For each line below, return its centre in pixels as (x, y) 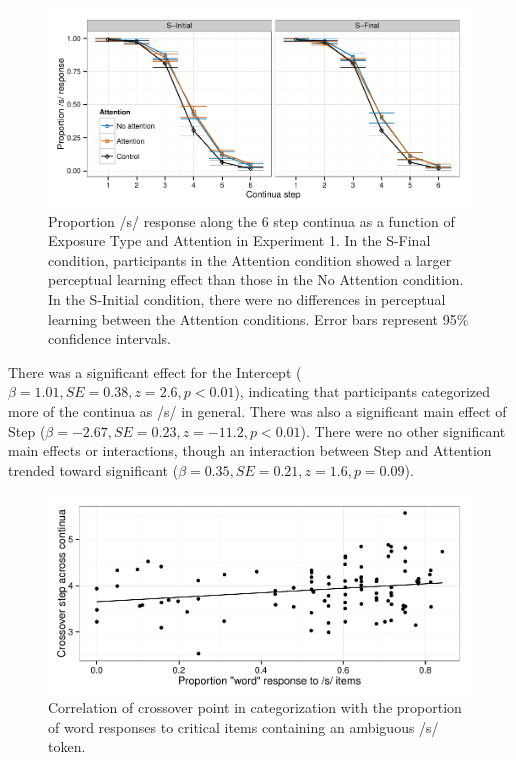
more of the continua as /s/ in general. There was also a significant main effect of (257, 411)
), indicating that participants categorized (362, 391)
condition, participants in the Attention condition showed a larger (250, 259)
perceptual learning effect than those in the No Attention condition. (256, 279)
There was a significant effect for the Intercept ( (155, 371)
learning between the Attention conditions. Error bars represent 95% (258, 318)
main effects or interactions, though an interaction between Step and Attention (250, 450)
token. (67, 746)
